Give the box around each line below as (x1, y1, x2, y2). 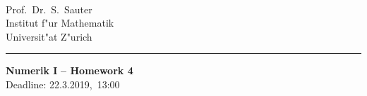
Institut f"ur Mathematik (6, 15, 114, 30)
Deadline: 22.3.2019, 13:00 (6, 76, 120, 91)
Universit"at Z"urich (6, 29, 92, 43)
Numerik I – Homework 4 (6, 63, 133, 78)
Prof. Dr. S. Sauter (6, 1, 92, 16)
